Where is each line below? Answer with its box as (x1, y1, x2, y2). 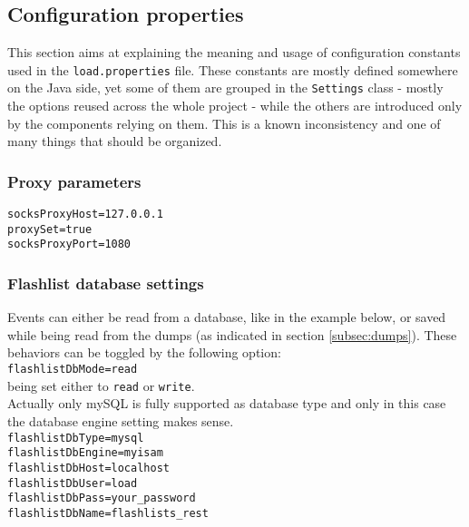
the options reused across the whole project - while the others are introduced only (7, 96, 463, 115)
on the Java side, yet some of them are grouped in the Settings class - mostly (7, 78, 444, 97)
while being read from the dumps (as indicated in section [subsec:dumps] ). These (7, 325, 457, 344)
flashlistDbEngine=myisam (7, 446, 163, 460)
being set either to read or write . (7, 376, 195, 395)
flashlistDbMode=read (7, 363, 138, 376)
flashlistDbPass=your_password (7, 492, 196, 505)
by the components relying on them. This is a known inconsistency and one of (7, 113, 441, 132)
